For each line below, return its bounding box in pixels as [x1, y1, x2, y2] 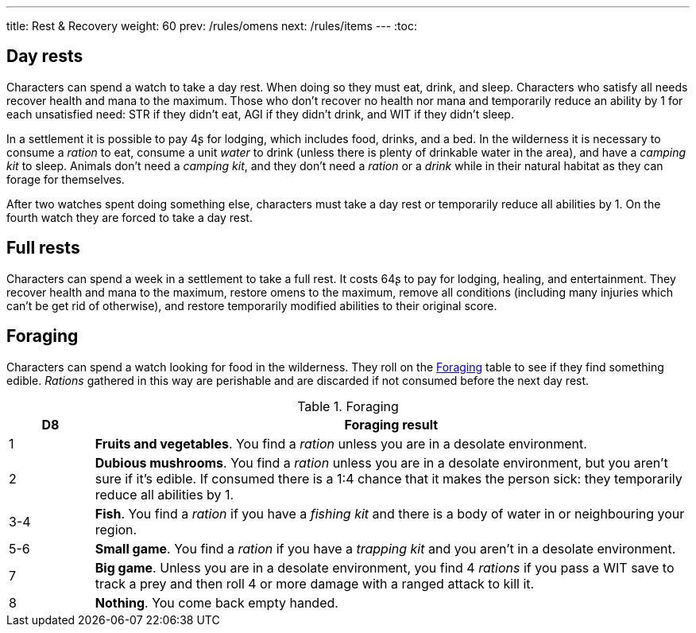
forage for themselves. [6, 172, 125, 186]
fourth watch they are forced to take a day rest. [6, 210, 253, 224]
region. [95, 521, 137, 538]
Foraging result [344, 416, 439, 433]
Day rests [6, 46, 83, 67]
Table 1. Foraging [297, 398, 399, 414]
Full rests [6, 238, 80, 258]
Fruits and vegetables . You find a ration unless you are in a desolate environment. [95, 435, 587, 452]
